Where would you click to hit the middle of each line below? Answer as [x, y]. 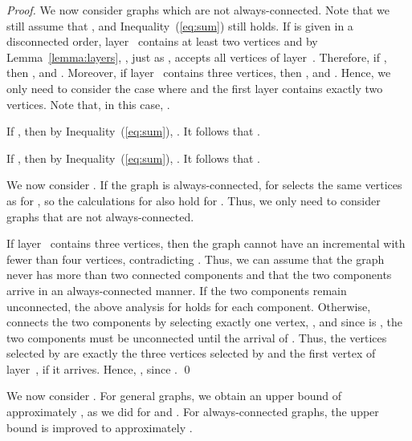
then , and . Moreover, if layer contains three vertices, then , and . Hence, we [199, 73]
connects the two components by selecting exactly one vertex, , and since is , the [205, 322]
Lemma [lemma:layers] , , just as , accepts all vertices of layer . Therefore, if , [197, 57]
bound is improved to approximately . [100, 427]
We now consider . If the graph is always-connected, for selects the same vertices [204, 185]
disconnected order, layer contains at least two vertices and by [162, 41]
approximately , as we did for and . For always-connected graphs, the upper [193, 412]
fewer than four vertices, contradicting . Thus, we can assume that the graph [196, 259]
